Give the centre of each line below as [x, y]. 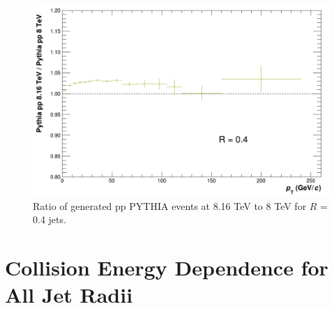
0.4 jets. [50, 219]
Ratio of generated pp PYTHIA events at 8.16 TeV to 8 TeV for [170, 205]
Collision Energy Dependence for [167, 267]
